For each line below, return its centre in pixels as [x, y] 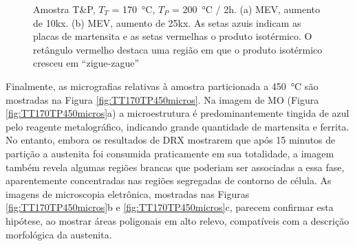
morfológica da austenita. [59, 234]
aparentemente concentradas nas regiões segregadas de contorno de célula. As [169, 180]
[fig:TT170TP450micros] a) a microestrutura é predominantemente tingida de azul [177, 113]
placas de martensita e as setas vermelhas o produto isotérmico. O [173, 36]
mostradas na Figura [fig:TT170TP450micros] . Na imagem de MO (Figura [162, 99]
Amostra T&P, [64, 9]
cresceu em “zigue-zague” [86, 63]
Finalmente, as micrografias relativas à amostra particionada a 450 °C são [162, 86]
